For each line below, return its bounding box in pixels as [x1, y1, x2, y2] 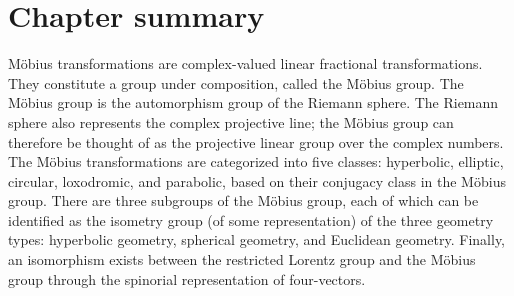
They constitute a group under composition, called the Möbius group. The [8, 72, 464, 93]
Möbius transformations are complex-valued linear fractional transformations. [8, 53, 483, 74]
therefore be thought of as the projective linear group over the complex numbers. [8, 131, 504, 152]
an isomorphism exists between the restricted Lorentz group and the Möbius [8, 249, 476, 270]
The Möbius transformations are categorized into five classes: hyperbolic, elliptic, [8, 151, 504, 172]
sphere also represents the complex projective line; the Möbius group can [8, 111, 454, 132]
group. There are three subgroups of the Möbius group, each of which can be [8, 190, 479, 211]
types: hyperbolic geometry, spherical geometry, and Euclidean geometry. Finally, [8, 229, 506, 250]
